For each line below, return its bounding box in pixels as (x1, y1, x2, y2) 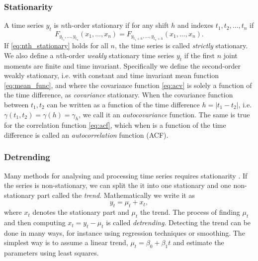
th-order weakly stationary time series (60, 50, 174, 60)
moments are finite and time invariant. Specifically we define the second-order (4, 60, 241, 71)
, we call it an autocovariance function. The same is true (79, 109, 250, 119)
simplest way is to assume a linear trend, (4, 237, 128, 248)
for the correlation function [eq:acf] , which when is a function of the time (4, 120, 226, 130)
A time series (4, 20, 44, 30)
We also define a (4, 50, 54, 60)
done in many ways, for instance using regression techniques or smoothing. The (4, 227, 245, 238)
